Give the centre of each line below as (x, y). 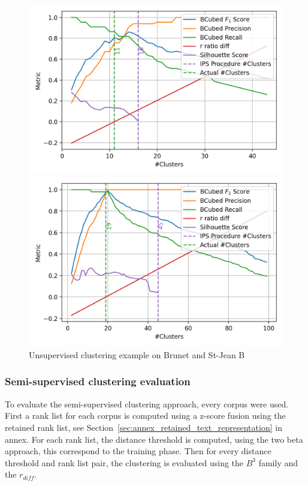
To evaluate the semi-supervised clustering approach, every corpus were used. (147, 403)
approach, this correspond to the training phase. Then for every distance (138, 451)
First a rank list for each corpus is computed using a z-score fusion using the (145, 415)
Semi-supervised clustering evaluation (98, 381)
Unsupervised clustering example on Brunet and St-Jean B (137, 354)
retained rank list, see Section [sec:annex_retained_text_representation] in (144, 427)
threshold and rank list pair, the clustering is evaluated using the (124, 462)
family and (278, 462)
